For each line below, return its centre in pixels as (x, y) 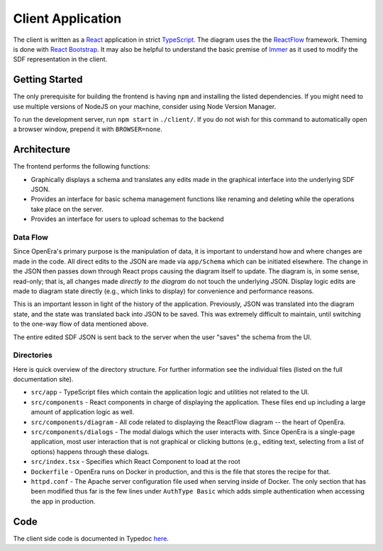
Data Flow (31, 237)
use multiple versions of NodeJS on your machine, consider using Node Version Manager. (145, 106)
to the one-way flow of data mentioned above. (81, 324)
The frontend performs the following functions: (82, 166)
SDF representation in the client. (60, 59)
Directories (33, 356)
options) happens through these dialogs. (90, 451)
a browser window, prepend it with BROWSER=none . (88, 129)
